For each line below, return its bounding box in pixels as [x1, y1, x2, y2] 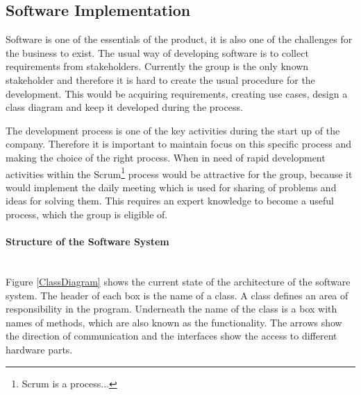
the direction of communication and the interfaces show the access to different [6, 328, 337, 343]
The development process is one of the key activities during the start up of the [6, 123, 340, 137]
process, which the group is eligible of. [6, 207, 168, 221]
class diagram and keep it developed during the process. [6, 100, 243, 114]
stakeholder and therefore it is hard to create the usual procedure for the [6, 72, 315, 87]
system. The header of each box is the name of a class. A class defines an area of [6, 288, 349, 302]
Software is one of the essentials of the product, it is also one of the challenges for [6, 32, 353, 46]
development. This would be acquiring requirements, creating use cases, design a [6, 86, 348, 100]
